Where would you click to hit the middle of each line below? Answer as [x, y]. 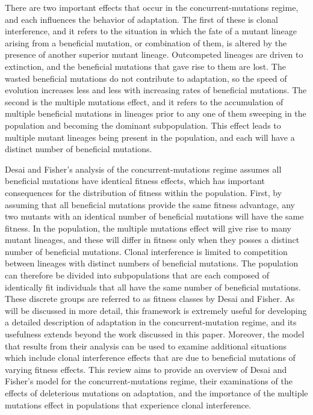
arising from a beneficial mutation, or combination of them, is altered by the [146, 42]
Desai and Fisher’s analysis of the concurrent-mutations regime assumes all [143, 169]
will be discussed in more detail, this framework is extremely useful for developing [156, 310]
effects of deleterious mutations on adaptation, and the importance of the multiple [156, 393]
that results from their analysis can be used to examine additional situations [146, 346]
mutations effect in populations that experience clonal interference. [128, 404]
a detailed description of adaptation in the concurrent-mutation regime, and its [151, 322]
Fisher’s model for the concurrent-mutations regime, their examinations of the [149, 381]
